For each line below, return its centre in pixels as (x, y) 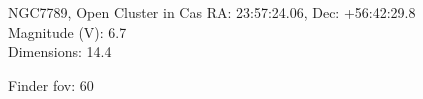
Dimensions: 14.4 (60, 51)
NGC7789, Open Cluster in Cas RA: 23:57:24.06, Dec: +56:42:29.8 (212, 12)
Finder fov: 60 (51, 84)
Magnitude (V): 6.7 (67, 31)
